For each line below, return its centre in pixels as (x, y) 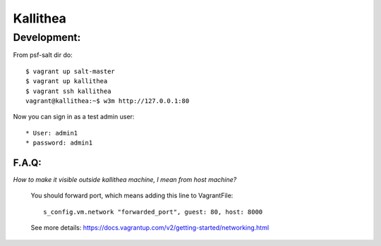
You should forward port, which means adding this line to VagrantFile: (132, 196)
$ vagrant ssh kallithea (68, 91)
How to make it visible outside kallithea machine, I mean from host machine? (125, 180)
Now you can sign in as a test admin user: (74, 117)
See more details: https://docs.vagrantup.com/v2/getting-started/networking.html (150, 228)
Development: (47, 37)
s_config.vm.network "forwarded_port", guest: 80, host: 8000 (153, 212)
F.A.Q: (27, 162)
